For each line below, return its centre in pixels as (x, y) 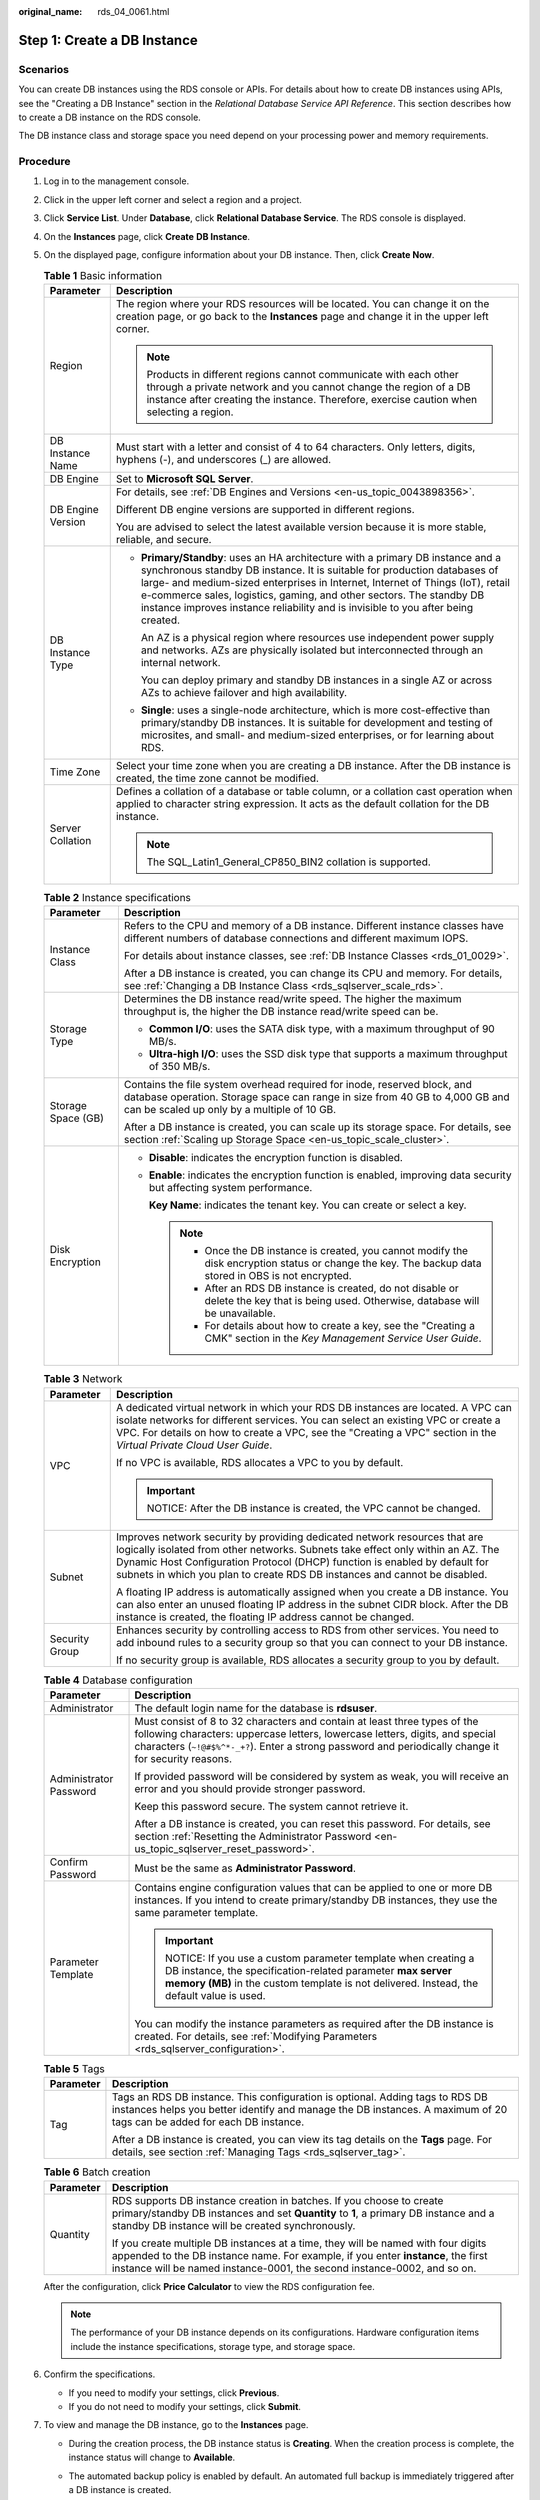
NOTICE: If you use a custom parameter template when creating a (320, 1958)
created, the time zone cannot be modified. (217, 778)
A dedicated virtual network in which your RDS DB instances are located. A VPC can (313, 1407)
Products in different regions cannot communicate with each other (302, 374)
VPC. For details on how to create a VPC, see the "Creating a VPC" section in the (306, 1432)
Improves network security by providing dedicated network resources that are (299, 1537)
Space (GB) (76, 1118)
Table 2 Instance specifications (117, 897)
